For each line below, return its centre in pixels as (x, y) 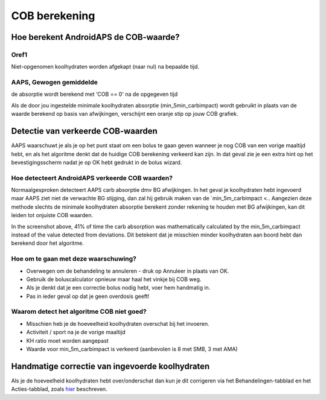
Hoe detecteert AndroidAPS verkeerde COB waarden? (92, 178)
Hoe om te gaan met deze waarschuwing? (74, 259)
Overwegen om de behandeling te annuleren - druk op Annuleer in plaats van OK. (128, 271)
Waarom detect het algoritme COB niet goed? (79, 312)
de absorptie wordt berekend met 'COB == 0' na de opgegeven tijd (94, 94)
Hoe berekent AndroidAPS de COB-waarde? (96, 37)
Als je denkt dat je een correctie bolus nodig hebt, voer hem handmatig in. (118, 288)
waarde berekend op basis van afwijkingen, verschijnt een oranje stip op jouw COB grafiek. (125, 114)
